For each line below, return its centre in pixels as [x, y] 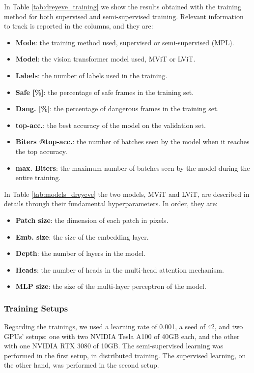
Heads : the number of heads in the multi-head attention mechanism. [120, 269]
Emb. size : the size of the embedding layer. [82, 236]
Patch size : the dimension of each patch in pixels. [92, 220]
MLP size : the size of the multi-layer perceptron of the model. [111, 286]
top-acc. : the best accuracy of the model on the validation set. [111, 125]
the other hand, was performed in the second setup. [82, 365]
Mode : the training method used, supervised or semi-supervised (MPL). [125, 42]
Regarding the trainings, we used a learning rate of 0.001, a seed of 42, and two [124, 326]
